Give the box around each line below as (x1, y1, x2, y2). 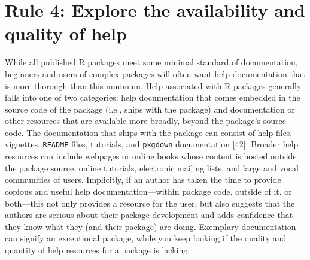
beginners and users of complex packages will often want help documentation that (5, 67, 306, 80)
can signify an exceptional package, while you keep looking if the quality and (5, 232, 287, 244)
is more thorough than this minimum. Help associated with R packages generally (5, 79, 302, 92)
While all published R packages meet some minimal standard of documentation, (5, 56, 298, 68)
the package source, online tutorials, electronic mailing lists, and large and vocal (5, 161, 299, 174)
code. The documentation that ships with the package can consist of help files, (5, 126, 293, 138)
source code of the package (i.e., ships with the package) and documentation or (5, 102, 295, 115)
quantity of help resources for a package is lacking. (5, 243, 190, 256)
